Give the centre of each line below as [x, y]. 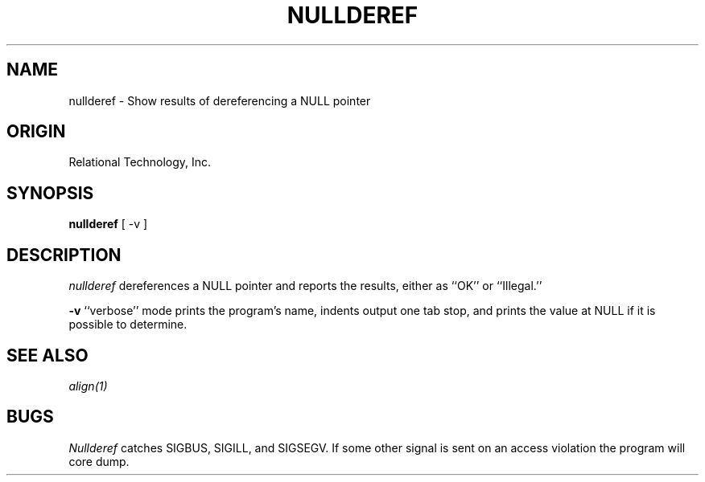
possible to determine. [128, 325]
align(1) [88, 386]
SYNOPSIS [50, 193]
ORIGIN [36, 132]
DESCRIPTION [64, 255]
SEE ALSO [47, 355]
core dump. [99, 461]
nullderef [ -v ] [108, 224]
